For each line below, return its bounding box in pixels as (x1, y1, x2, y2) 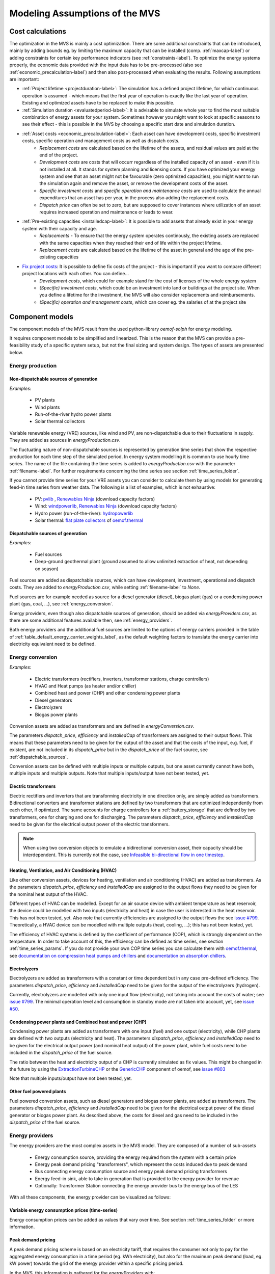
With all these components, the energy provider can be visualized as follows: (9, 1194, 171, 1200)
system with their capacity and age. (22, 225, 97, 231)
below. (9, 349, 23, 355)
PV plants (35, 397, 56, 403)
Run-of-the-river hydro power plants (35, 411, 112, 417)
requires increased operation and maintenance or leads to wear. (39, 209, 174, 215)
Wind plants (35, 404, 60, 410)
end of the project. (39, 152, 78, 158)
